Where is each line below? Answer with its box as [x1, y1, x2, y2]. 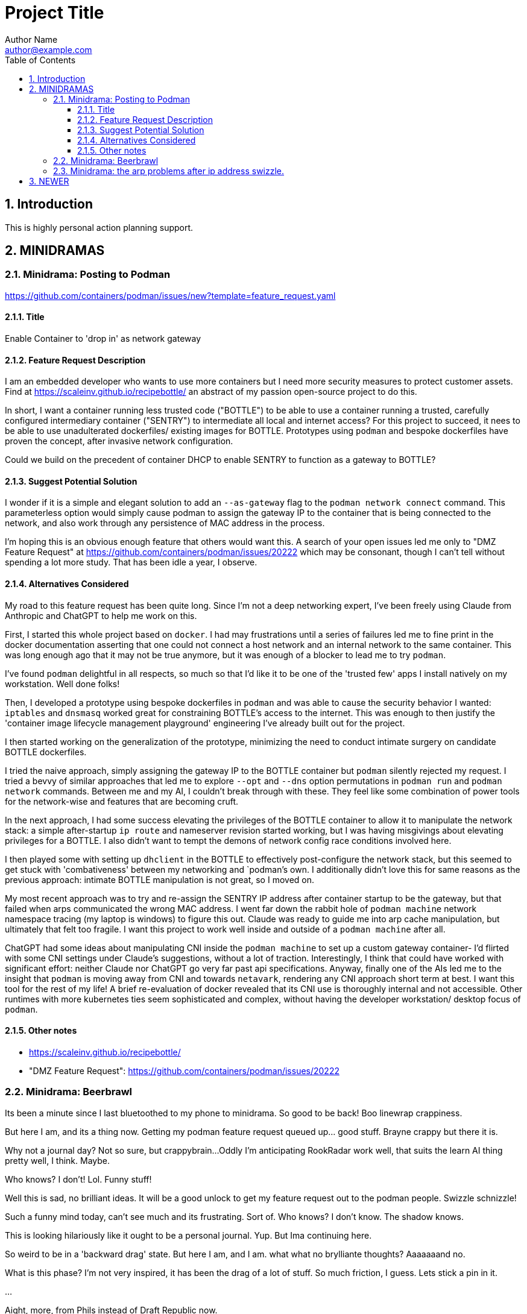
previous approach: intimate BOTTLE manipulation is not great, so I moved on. [5, 874, 315, 885]
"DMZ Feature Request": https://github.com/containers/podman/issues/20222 [29, 1065, 339, 1076]
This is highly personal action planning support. [5, 222, 194, 233]
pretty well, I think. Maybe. [5, 1155, 110, 1166]
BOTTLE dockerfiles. [5, 746, 87, 757]
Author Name [5, 34, 58, 45]
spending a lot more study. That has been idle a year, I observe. [5, 557, 257, 568]
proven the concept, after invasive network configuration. [5, 436, 233, 447]
